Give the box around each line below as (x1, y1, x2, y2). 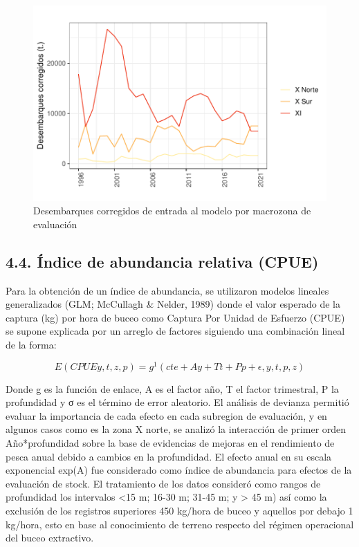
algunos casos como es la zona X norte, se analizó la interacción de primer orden (6, 422, 347, 436)
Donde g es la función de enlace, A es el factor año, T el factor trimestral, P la (6, 381, 339, 396)
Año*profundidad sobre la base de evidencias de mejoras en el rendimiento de (6, 436, 335, 450)
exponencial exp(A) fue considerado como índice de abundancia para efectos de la (6, 463, 352, 477)
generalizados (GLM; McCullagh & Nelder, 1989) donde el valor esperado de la (6, 297, 340, 311)
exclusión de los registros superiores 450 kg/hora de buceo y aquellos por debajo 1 (6, 503, 353, 518)
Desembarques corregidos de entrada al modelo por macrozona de (33, 203, 311, 218)
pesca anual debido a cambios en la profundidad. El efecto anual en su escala (6, 449, 332, 463)
